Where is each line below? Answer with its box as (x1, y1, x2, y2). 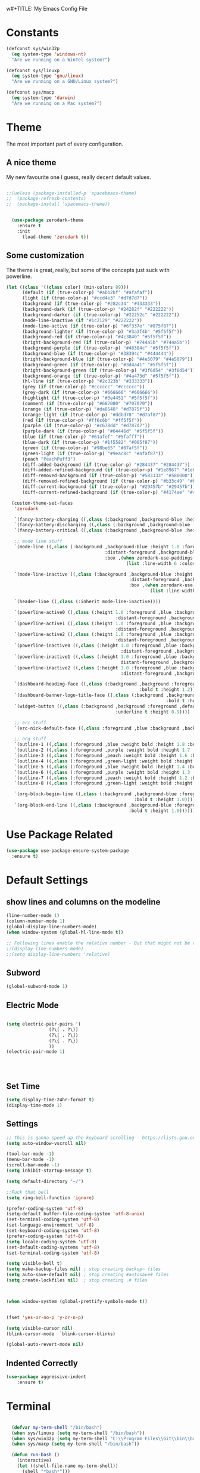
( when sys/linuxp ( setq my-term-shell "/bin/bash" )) (11, 1430, 145, 1436)
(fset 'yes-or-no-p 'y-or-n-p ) (6, 1314, 84, 1320)
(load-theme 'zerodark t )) (21, 234, 89, 240)
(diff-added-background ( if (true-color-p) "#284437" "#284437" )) (21, 462, 190, 468)
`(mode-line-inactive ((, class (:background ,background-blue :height (14, 571, 193, 578)
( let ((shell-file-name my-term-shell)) (17, 1463, 118, 1469)
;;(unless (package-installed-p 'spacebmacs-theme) (6, 190, 137, 196)
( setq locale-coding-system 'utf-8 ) (6, 1239, 97, 1245)
